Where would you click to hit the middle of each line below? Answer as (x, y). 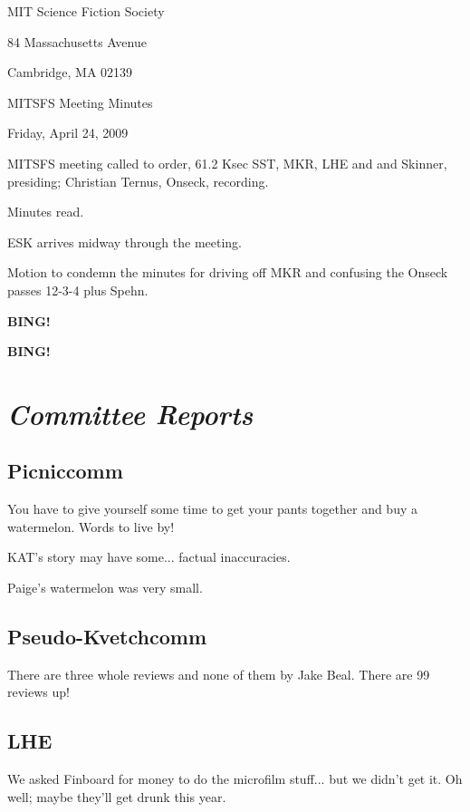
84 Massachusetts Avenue (77, 41)
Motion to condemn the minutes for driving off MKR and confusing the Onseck (228, 272)
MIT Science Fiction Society (86, 11)
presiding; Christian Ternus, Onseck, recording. (138, 181)
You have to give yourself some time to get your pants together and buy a (212, 509)
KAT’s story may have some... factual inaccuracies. (149, 557)
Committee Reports (130, 413)
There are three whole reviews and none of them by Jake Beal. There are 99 (219, 674)
